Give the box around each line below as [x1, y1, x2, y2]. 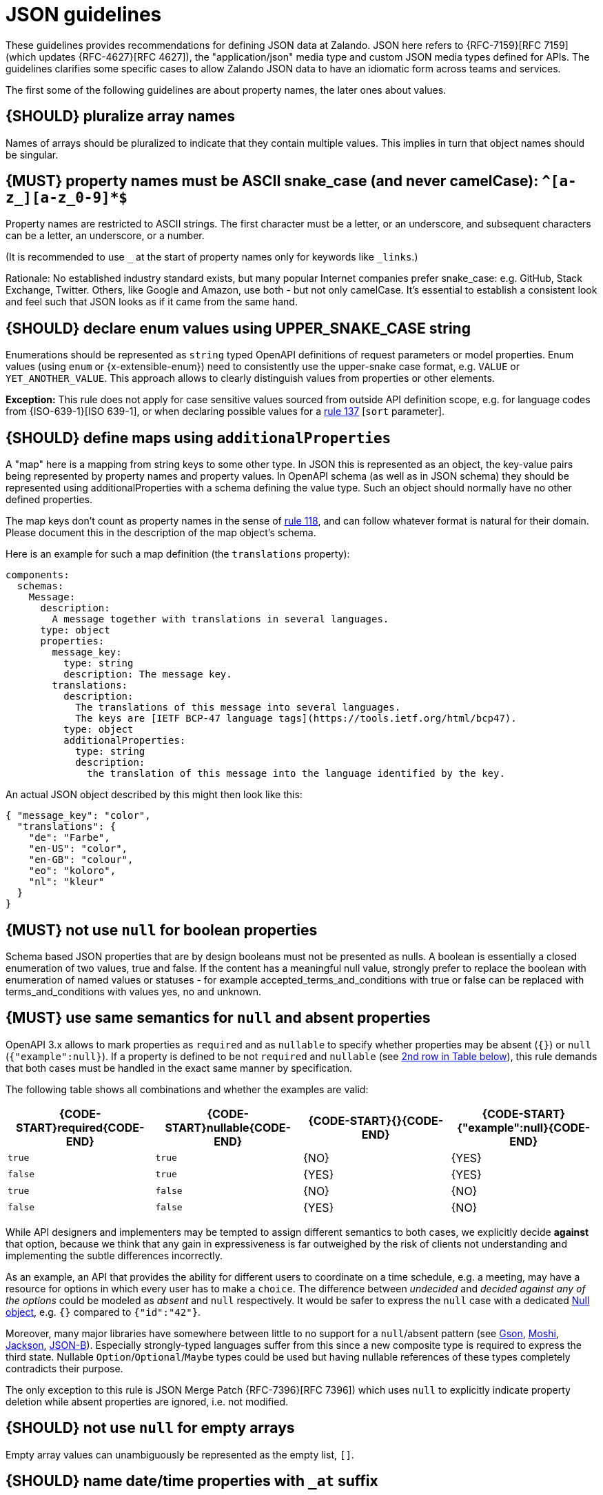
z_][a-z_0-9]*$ [6, 190, 128, 207]
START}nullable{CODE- [165, 1120, 291, 1135]
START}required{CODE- [16, 1120, 145, 1135]
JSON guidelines [6, 3, 162, 26]
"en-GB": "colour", [28, 854, 134, 866]
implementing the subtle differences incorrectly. [6, 1249, 223, 1261]
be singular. [6, 148, 59, 161]
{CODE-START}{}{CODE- [308, 1113, 444, 1128]
